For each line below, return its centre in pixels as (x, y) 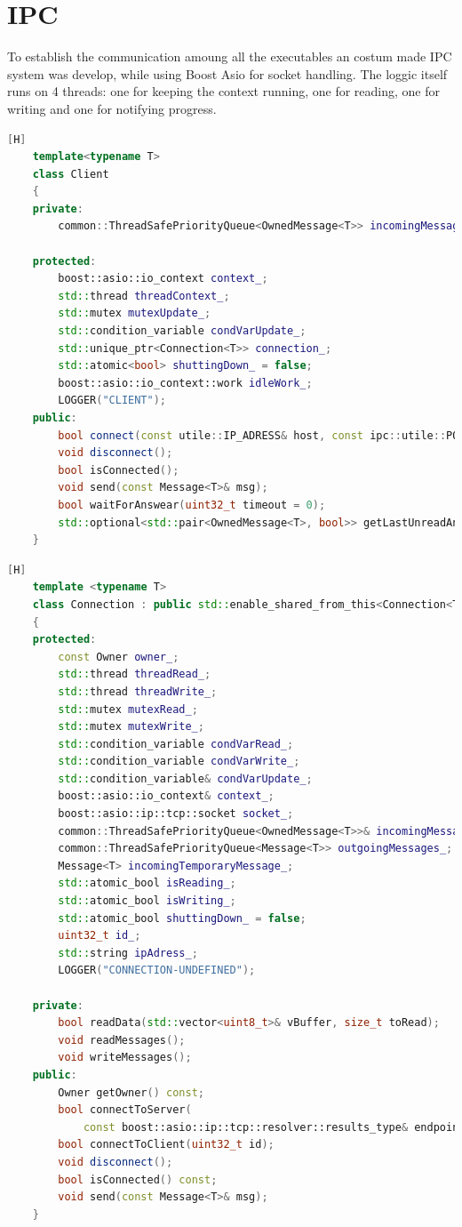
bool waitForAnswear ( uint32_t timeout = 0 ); (192, 505)
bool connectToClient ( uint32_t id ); (166, 1145)
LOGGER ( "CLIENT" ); (112, 401)
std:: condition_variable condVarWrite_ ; (179, 762)
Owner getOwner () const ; (131, 1092)
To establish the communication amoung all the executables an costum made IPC (230, 56)
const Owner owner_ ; (119, 657)
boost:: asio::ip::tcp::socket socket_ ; (176, 814)
